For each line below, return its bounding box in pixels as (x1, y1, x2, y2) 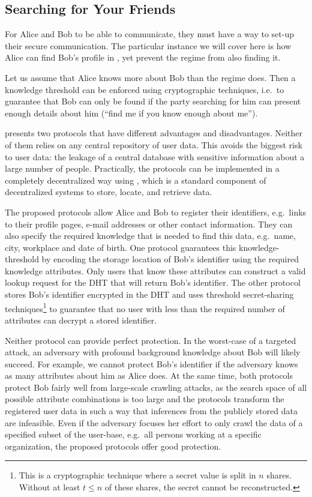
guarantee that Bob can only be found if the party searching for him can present (5, 95, 301, 107)
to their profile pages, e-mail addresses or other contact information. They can (5, 217, 293, 230)
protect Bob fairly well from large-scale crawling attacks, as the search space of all (5, 381, 307, 393)
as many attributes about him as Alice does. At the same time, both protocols (5, 369, 293, 382)
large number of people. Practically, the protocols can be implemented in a (5, 162, 280, 175)
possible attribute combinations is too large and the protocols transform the (5, 393, 284, 405)
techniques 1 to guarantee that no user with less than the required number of (5, 300, 285, 315)
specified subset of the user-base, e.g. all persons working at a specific (5, 428, 262, 441)
